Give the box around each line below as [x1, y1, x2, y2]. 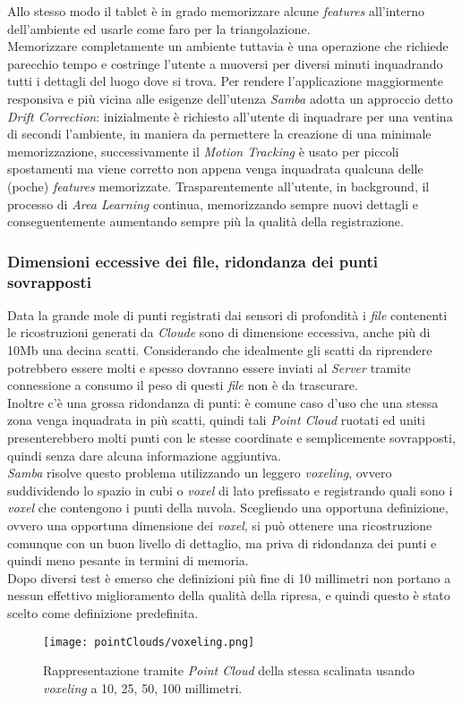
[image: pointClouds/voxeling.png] [43, 635, 255, 648]
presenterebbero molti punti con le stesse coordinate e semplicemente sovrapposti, [7, 428, 456, 447]
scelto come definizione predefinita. [7, 603, 199, 622]
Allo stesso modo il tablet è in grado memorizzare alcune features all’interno [7, 2, 424, 20]
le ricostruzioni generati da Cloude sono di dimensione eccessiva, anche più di [7, 323, 431, 342]
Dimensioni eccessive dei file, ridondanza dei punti [7, 250, 379, 272]
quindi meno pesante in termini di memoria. [7, 551, 249, 570]
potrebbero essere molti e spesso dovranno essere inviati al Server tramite [7, 358, 411, 377]
